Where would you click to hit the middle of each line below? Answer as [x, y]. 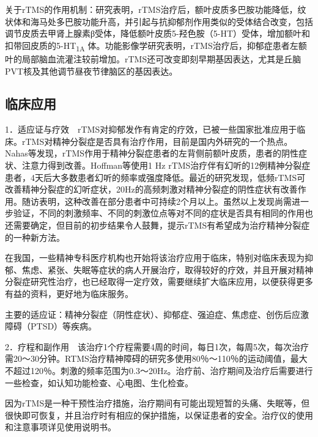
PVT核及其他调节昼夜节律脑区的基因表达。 [91, 71]
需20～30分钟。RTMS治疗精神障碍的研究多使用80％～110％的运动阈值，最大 [156, 358]
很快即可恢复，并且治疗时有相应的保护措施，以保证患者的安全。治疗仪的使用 [159, 415]
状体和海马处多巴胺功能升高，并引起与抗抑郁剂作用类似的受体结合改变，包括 [159, 21]
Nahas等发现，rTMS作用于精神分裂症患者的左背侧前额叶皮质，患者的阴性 [152, 153]
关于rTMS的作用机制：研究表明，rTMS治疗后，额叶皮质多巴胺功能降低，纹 [156, 9]
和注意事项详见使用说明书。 [61, 427]
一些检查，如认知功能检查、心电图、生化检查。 [99, 382]
